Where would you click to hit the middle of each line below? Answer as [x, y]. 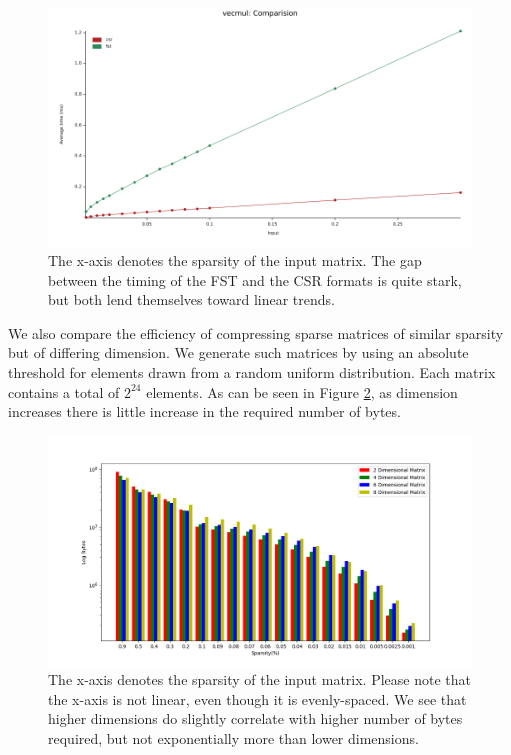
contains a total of [64, 391]
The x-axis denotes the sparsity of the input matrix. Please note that [259, 679]
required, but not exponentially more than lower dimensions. [233, 738]
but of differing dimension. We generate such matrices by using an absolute [238, 352]
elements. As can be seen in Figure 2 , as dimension [302, 391]
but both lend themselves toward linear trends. [191, 299]
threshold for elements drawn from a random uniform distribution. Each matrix [252, 372]
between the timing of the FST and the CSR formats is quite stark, [255, 279]
